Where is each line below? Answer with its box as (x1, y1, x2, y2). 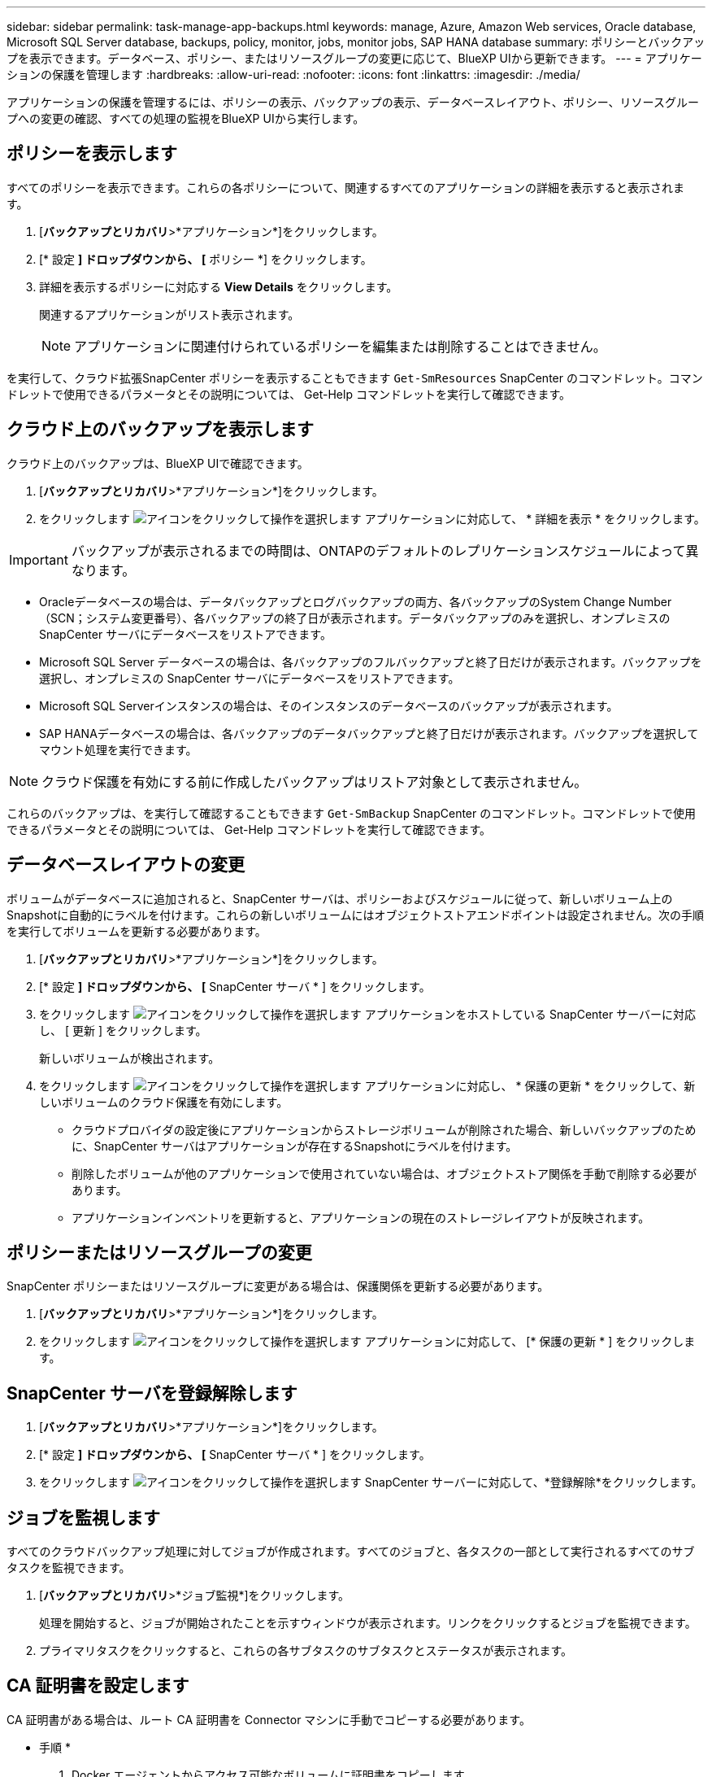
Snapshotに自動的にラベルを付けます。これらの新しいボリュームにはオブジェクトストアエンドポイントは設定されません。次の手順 (7, 907, 705, 922)
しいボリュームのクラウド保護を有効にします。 (39, 1094, 289, 1109)
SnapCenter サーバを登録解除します (7, 1382, 297, 1404)
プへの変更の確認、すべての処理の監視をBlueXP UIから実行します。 (7, 111, 365, 125)
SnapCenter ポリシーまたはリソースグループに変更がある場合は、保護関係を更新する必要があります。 (7, 1279, 549, 1294)
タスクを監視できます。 (7, 1561, 131, 1575)
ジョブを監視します (7, 1507, 160, 1528)
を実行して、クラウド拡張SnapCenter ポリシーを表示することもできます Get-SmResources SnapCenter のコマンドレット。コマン (7, 370, 703, 385)
